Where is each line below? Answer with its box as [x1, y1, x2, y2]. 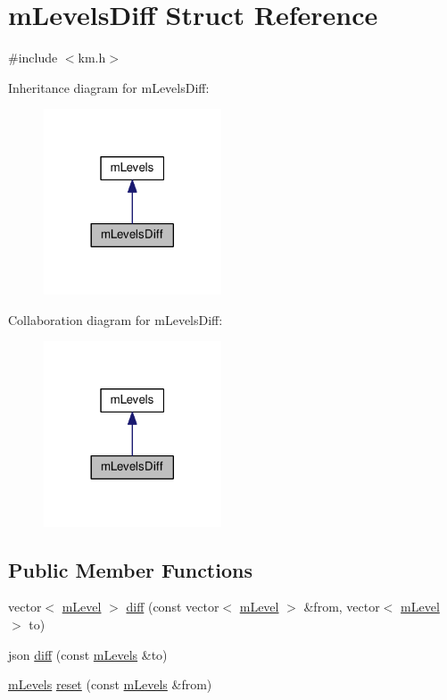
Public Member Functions [8, 555, 252, 583]
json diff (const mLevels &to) [8, 645, 168, 663]
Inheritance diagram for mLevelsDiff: [8, 78, 210, 96]
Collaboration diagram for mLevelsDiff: [8, 310, 223, 329]
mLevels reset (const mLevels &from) [8, 675, 212, 694]
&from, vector [303, 597, 380, 616]
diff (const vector [126, 597, 219, 616]
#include [8, 48, 58, 67]
